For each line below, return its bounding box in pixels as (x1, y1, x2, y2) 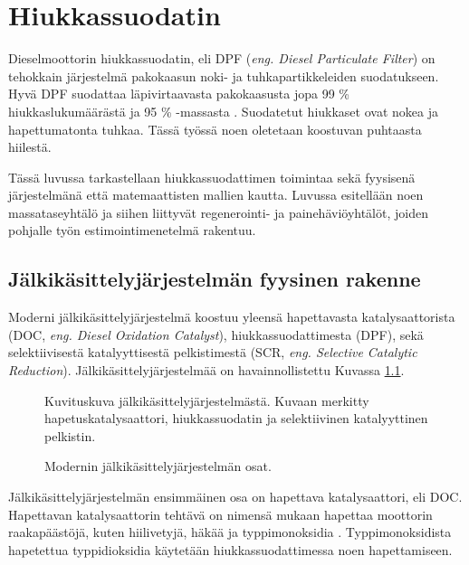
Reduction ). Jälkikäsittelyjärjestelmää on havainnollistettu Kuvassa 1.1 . (8, 361, 405, 380)
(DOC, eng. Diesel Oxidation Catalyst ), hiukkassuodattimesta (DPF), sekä (8, 325, 424, 344)
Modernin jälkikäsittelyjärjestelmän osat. (44, 457, 272, 476)
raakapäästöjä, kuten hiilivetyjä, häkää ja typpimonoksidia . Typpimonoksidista (8, 523, 452, 541)
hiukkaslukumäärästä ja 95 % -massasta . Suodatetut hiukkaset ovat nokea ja (8, 101, 438, 120)
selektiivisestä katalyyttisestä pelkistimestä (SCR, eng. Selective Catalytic (8, 343, 417, 362)
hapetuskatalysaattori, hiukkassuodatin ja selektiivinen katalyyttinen (44, 409, 428, 428)
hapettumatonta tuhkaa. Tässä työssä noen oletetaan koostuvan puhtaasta (8, 119, 422, 138)
